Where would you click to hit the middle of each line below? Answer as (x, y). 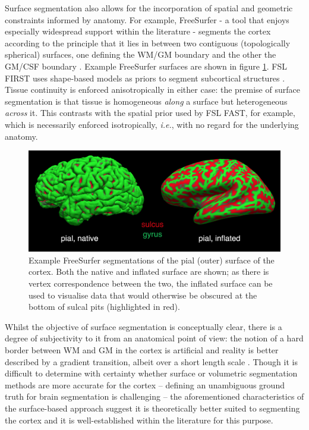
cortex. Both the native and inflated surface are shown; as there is (149, 272)
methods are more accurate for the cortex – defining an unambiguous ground (145, 385)
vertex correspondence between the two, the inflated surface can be (151, 283)
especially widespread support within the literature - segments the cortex (138, 31)
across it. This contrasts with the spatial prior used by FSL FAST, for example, (150, 113)
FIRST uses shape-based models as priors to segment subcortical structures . (145, 78)
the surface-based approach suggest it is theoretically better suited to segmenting (152, 408)
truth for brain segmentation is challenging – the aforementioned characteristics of (154, 396)
